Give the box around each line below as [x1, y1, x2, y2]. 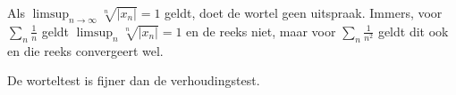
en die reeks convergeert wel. [7, 41, 164, 59]
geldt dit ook [377, 21, 449, 40]
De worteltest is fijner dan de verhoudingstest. [7, 71, 260, 90]
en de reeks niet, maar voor [186, 21, 336, 40]
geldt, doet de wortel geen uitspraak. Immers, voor [165, 4, 443, 21]
